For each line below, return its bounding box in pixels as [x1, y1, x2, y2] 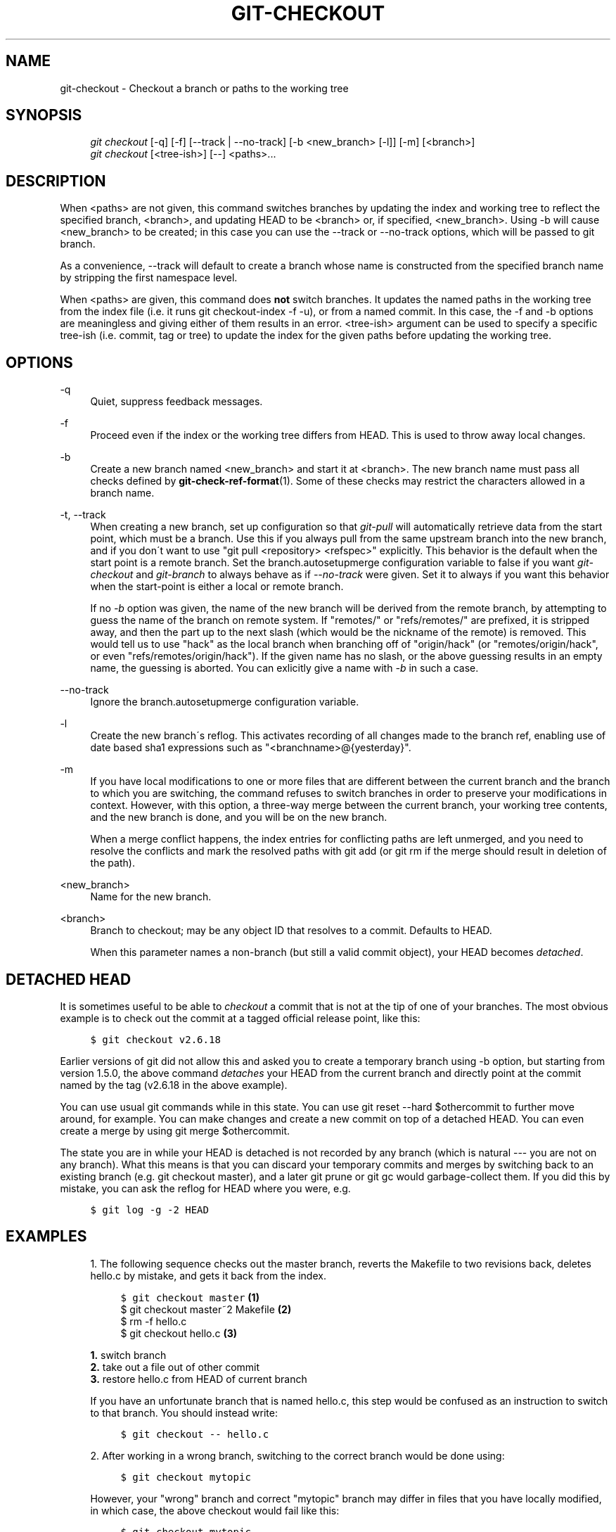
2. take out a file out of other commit [90, 1360, 260, 1373]
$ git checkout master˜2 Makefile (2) [120, 1303, 292, 1315]
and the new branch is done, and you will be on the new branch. [90, 811, 387, 824]
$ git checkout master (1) [120, 1291, 259, 1303]
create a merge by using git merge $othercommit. [60, 1124, 290, 1137]
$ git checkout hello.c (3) [120, 1327, 237, 1339]
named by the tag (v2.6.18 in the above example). [60, 1078, 288, 1091]
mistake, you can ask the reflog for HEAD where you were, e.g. [60, 1182, 351, 1194]
